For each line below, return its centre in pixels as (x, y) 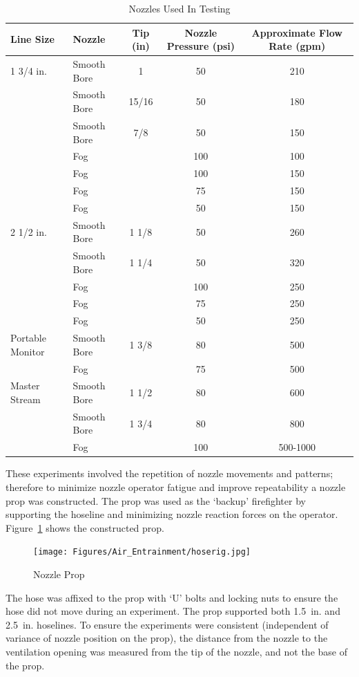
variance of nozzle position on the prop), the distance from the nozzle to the (167, 638)
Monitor (28, 351)
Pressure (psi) (201, 46)
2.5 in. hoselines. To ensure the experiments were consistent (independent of (167, 624)
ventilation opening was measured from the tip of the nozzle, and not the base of (176, 651)
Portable (28, 338)
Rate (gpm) (297, 46)
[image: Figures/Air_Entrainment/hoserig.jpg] (142, 552)
